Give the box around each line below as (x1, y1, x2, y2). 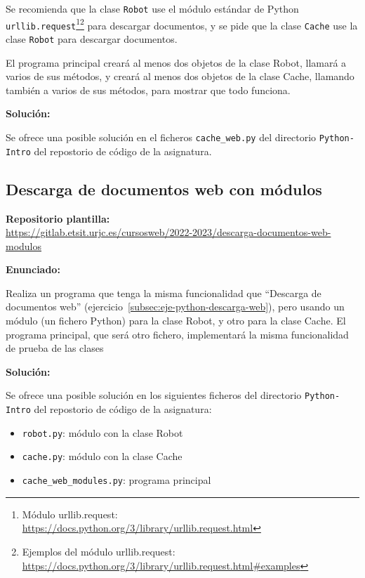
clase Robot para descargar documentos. (6, 31, 178, 46)
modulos (6, 238, 42, 253)
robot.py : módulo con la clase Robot (22, 425, 183, 440)
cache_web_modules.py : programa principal (22, 473, 211, 487)
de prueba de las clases (6, 341, 104, 355)
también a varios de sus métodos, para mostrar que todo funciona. (6, 82, 291, 97)
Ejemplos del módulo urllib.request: (22, 544, 175, 558)
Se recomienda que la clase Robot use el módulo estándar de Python (6, 1, 299, 15)
